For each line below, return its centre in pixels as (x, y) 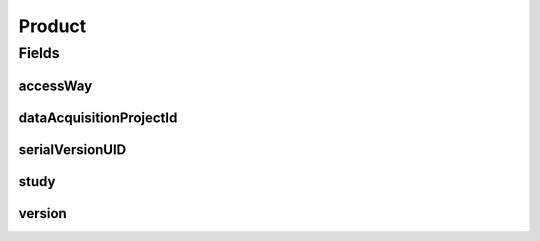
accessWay (55, 85)
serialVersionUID (72, 149)
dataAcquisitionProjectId (98, 117)
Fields (39, 53)
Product (52, 26)
